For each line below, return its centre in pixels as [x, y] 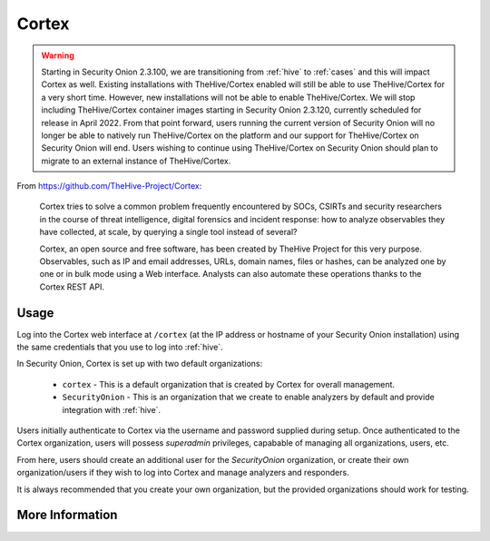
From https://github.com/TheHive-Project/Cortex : [109, 186]
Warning [58, 55]
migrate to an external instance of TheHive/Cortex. [136, 161]
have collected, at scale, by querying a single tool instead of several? [168, 232]
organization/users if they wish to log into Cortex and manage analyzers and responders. [183, 473]
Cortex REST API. [72, 287]
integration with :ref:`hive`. [112, 409]
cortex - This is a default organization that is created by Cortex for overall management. [228, 384]
